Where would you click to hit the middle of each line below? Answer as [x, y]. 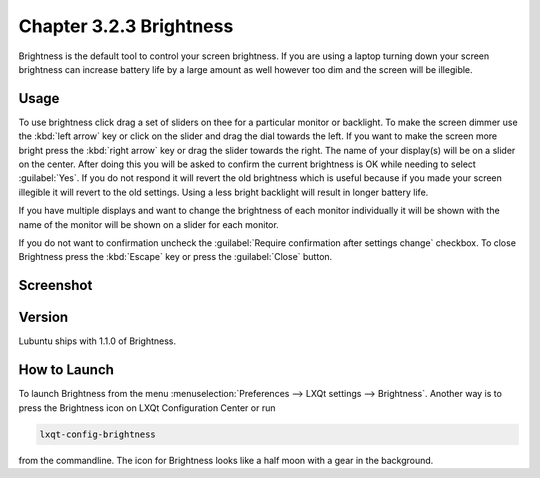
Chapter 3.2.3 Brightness [126, 26]
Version [43, 317]
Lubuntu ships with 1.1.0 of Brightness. [97, 341]
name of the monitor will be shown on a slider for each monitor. [148, 224]
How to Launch [66, 370]
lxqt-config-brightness [98, 434]
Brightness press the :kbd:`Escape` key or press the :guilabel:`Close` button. [175, 257]
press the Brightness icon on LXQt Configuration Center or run [147, 407]
